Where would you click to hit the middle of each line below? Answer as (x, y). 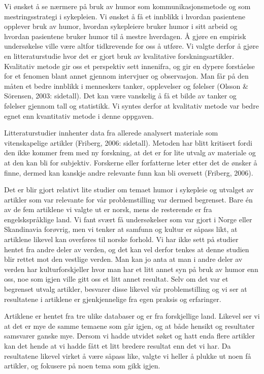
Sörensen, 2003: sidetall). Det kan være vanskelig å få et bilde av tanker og (120, 96)
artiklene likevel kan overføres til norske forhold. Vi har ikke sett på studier (121, 239)
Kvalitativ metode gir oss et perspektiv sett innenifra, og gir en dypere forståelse (129, 66)
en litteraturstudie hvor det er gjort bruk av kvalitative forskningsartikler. (119, 56)
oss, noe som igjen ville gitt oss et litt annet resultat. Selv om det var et (116, 279)
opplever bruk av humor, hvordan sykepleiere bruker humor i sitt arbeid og (121, 26)
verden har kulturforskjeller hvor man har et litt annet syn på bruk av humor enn (131, 269)
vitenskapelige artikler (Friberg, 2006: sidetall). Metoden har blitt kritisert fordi (128, 142)
